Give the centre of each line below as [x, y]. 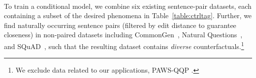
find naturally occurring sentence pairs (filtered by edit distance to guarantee [120, 25]
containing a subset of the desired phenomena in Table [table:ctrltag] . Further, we [128, 15]
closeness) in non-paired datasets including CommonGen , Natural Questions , [123, 35]
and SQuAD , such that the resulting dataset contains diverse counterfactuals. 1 [124, 45]
